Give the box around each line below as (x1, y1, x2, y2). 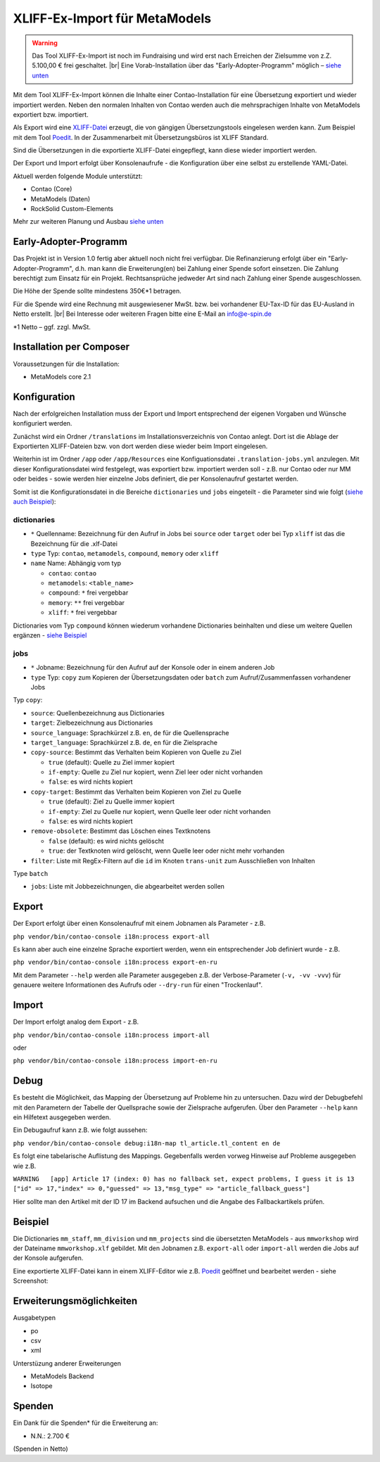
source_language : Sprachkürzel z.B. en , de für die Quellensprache (30, 728, 229, 737)
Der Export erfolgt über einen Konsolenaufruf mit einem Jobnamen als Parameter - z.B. (13, 919, 266, 928)
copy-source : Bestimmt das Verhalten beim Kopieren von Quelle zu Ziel (30, 748, 242, 756)
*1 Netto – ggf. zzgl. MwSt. (13, 322, 91, 331)
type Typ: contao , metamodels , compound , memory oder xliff (30, 549, 220, 557)
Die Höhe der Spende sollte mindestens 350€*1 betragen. (13, 287, 182, 295)
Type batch (13, 869, 49, 877)
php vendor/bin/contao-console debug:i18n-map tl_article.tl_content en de (13, 1139, 281, 1147)
